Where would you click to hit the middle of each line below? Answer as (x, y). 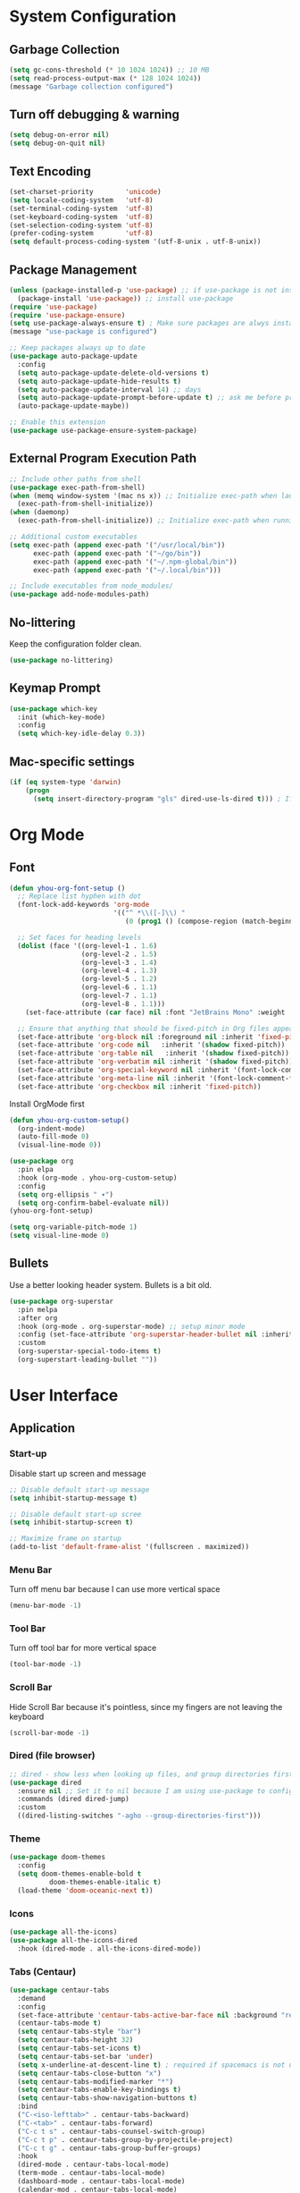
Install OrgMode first (47, 1104)
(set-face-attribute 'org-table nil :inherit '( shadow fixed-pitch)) (154, 1054)
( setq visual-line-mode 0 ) (59, 1236)
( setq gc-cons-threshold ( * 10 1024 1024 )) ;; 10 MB (109, 70)
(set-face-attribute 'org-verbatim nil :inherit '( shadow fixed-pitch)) (155, 1062)
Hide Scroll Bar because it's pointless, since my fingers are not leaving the (146, 1706)
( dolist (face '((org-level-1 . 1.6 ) (87, 945)
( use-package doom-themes (57, 1858)
